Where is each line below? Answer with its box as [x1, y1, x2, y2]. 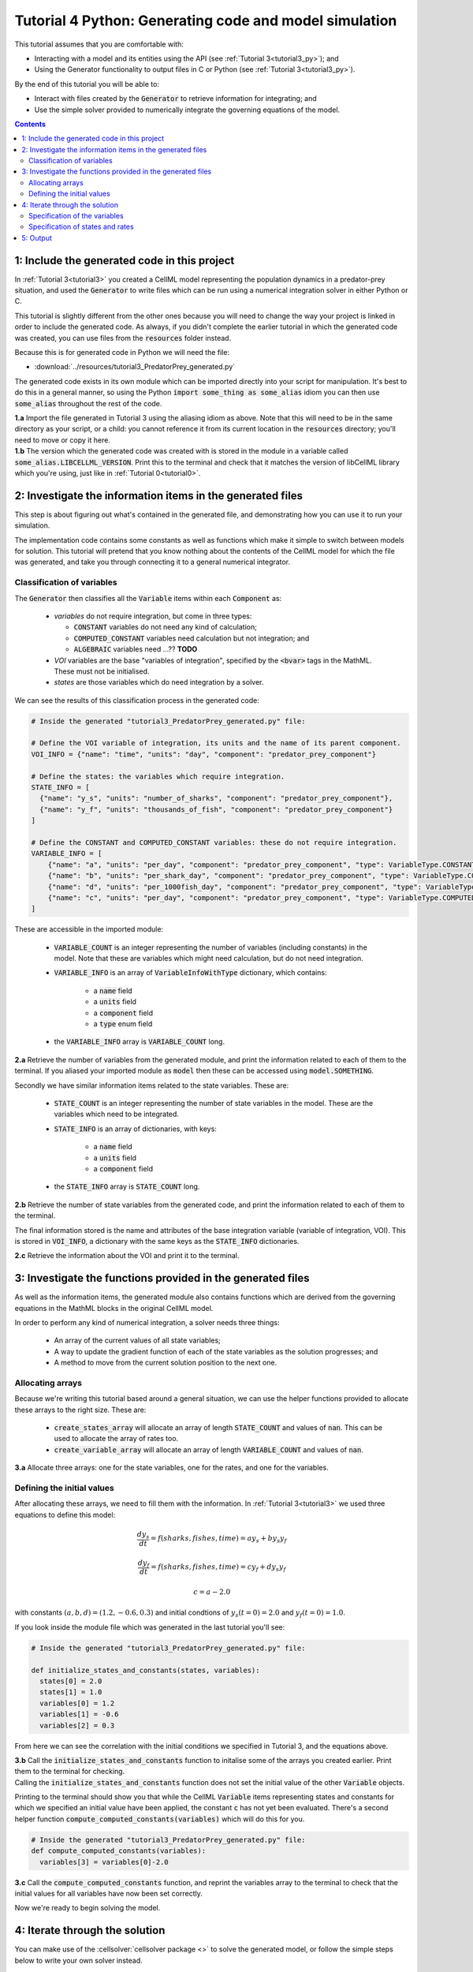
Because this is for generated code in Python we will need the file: [14, 348, 230, 357]
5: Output [21, 233, 53, 242]
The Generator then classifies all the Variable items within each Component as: [14, 593, 282, 603]
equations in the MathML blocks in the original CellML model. [14, 1303, 214, 1313]
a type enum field [93, 1019, 153, 1029]
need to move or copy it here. [14, 435, 110, 445]
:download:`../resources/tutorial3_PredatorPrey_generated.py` [34, 362, 236, 372]
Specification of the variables [28, 211, 124, 221]
